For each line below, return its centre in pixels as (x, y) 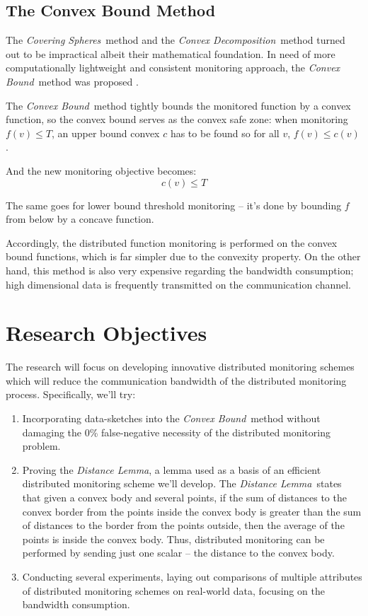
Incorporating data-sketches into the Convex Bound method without (171, 418)
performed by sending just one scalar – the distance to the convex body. (178, 553)
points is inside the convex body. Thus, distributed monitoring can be (173, 539)
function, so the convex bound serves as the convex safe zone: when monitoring (177, 119)
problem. (41, 446)
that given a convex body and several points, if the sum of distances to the (184, 497)
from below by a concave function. (80, 219)
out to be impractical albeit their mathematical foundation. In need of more (171, 53)
